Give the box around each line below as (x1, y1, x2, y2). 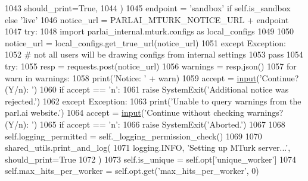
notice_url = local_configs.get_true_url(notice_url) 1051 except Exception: (5, 36, 286, 49)
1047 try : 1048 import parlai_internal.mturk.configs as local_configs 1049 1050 (5, 25, 294, 37)
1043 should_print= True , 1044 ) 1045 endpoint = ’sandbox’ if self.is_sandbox (5, 2, 291, 14)
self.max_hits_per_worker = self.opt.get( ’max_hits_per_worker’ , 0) (5, 164, 259, 177)
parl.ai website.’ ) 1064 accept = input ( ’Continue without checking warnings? (5, 106, 284, 119)
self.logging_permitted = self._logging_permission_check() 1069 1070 (5, 129, 262, 142)
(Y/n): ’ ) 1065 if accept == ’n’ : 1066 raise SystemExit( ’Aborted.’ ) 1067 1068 (5, 118, 285, 130)
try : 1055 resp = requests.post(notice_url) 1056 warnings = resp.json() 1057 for (5, 59, 297, 72)
